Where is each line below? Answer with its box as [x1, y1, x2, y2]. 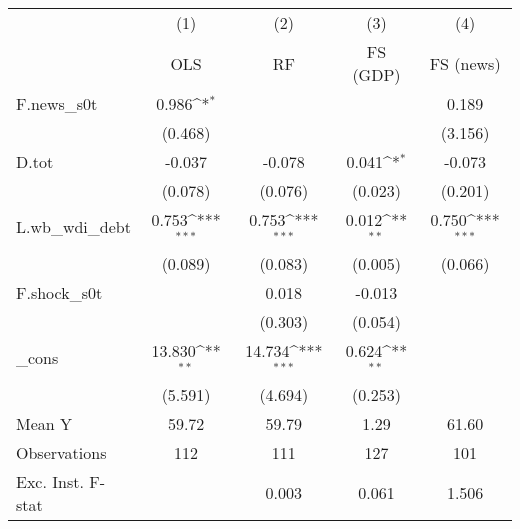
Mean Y [16, 411, 73, 435]
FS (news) [429, 51, 501, 75]
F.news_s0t [16, 92, 98, 115]
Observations [16, 440, 107, 464]
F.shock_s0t [16, 280, 103, 304]
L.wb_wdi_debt [16, 215, 131, 239]
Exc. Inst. [16, 469, 84, 493]
